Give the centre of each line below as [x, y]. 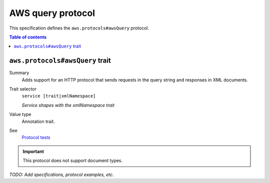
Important [33, 151]
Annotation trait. [38, 121]
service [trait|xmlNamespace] [59, 96]
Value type [20, 114]
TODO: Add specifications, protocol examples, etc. [61, 174]
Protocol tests [36, 137]
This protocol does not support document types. [72, 160]
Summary [19, 73]
